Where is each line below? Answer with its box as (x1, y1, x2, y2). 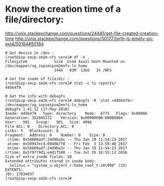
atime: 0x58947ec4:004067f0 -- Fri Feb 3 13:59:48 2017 (7, 141, 127, 146)
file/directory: (5, 14, 64, 25)
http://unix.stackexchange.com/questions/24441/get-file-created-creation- (5, 30, 159, 36)
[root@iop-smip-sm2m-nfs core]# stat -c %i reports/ (5, 81, 116, 86)
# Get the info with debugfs (5, 93, 65, 98)
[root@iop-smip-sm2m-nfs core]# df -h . (5, 54, 90, 60)
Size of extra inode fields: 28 (5, 154, 72, 159)
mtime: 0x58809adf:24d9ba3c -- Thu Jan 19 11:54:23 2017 (7, 145, 127, 150)
